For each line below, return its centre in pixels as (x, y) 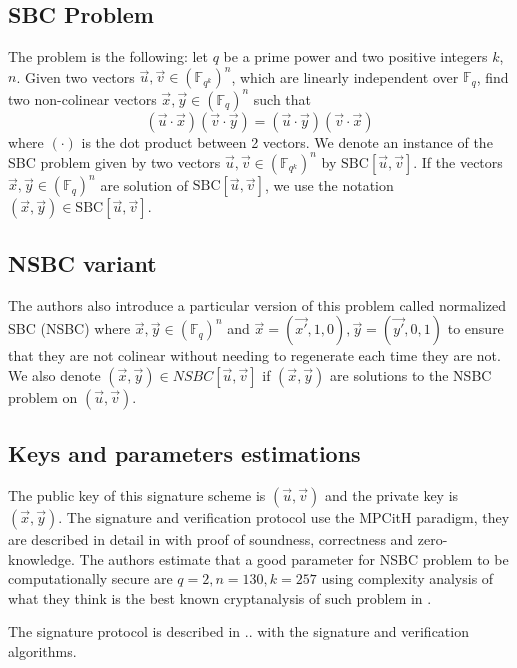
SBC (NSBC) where (69, 328)
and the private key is (391, 494)
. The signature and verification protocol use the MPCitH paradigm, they (284, 516)
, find (492, 76)
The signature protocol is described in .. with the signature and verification (238, 631)
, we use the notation (329, 184)
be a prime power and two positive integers (355, 56)
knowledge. (41, 558)
